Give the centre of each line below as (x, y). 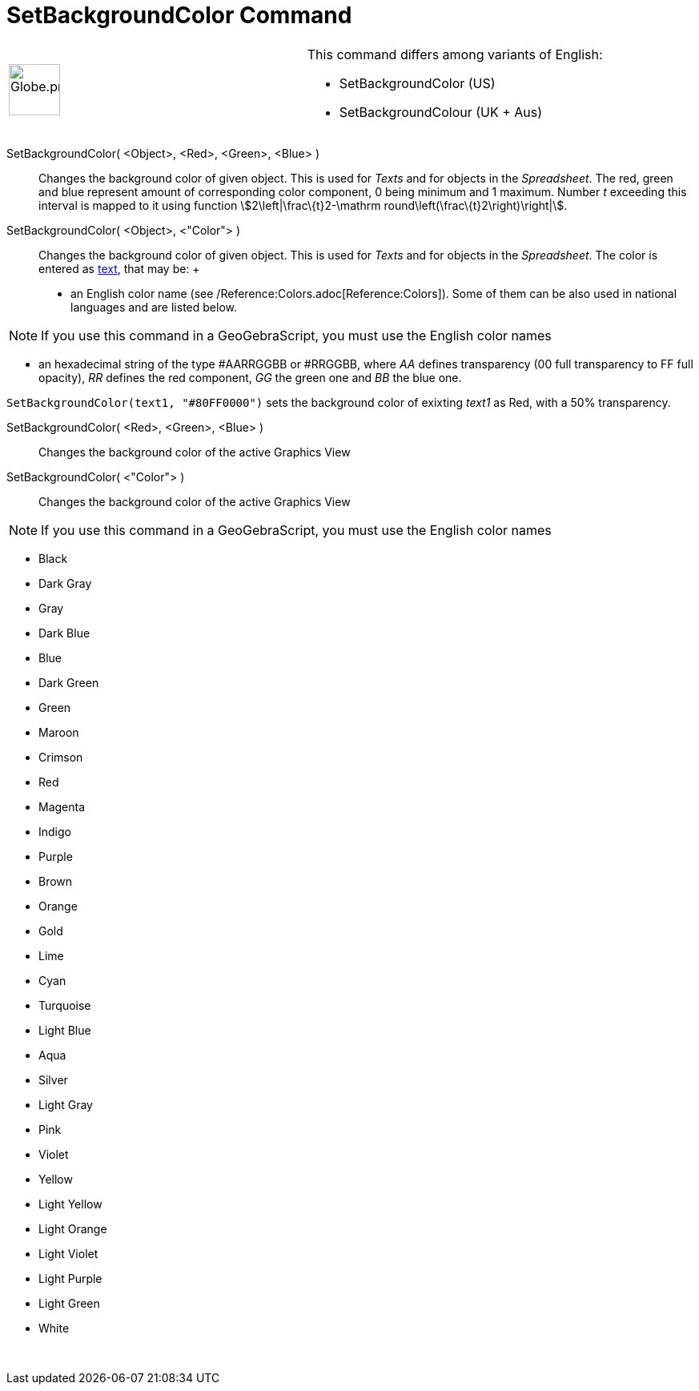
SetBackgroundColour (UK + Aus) (441, 112)
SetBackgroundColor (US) (417, 83)
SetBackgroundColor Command (179, 15)
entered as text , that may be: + (119, 268)
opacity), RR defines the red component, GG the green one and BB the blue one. (250, 377)
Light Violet (68, 1253)
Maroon (59, 732)
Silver (53, 1079)
